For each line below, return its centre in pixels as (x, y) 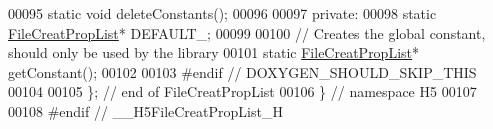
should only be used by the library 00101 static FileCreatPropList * (214, 52)
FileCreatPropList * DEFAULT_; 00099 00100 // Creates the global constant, (247, 32)
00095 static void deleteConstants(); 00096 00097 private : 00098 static (222, 13)
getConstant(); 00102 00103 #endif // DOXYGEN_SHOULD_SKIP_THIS (242, 71)
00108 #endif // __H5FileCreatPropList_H (145, 110)
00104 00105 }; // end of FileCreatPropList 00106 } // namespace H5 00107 (242, 91)
